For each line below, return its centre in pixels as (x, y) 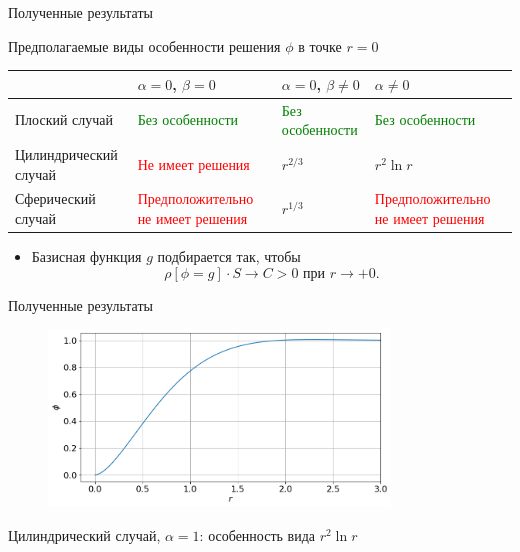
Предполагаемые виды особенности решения (144, 45)
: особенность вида (257, 534)
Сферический (55, 198)
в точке (320, 45)
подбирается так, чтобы (229, 256)
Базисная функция (86, 256)
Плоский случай (64, 119)
